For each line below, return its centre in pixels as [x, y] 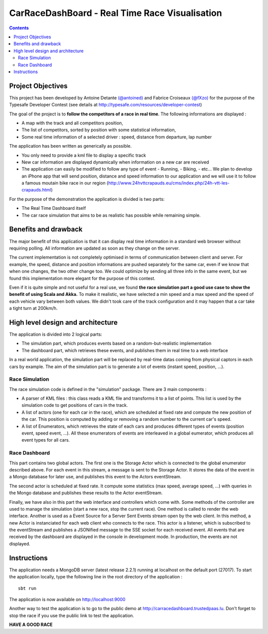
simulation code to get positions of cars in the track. [75, 405]
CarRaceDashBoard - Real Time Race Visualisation [116, 13]
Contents [19, 28]
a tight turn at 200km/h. [33, 308]
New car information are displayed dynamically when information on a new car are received [115, 162]
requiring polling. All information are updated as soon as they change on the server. [94, 248]
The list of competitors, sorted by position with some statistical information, [99, 130]
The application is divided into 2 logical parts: [56, 334]
